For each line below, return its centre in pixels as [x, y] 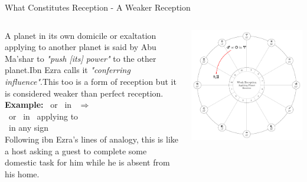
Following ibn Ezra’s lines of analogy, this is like [92, 139]
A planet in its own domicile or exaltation [81, 35]
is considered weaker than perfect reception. [84, 93]
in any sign [28, 128]
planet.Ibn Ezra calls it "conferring [68, 70]
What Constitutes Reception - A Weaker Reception [98, 7]
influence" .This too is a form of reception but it [91, 81]
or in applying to [43, 116]
